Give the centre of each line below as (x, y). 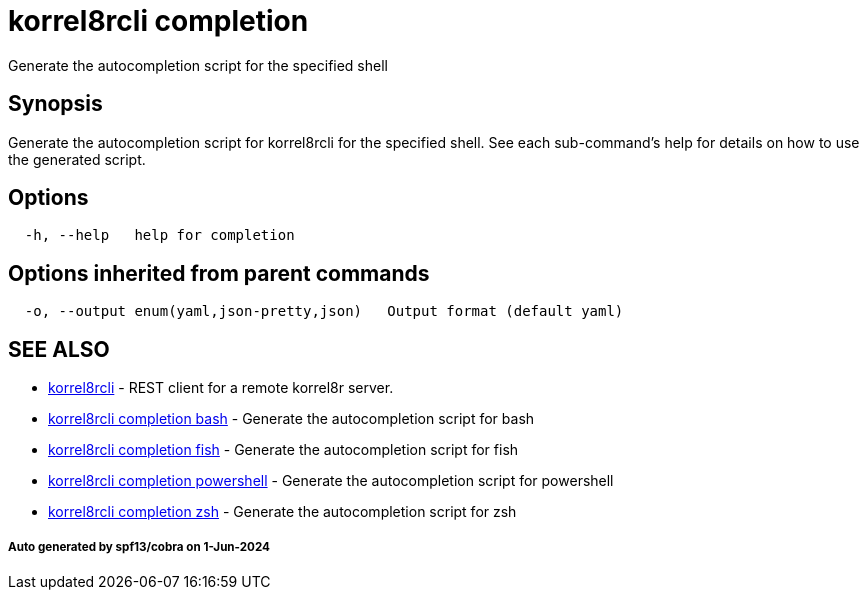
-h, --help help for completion (159, 235)
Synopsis (55, 104)
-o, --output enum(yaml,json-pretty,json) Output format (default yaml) (324, 311)
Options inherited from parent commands (219, 273)
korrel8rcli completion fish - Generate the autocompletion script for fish (283, 450)
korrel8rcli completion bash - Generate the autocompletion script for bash (291, 419)
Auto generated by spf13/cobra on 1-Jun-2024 (139, 546)
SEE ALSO (59, 349)
